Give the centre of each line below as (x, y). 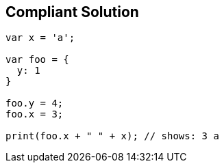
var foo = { (37, 60)
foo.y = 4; (35, 103)
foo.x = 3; (35, 114)
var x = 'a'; (40, 38)
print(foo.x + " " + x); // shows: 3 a (112, 136)
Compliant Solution (72, 12)
